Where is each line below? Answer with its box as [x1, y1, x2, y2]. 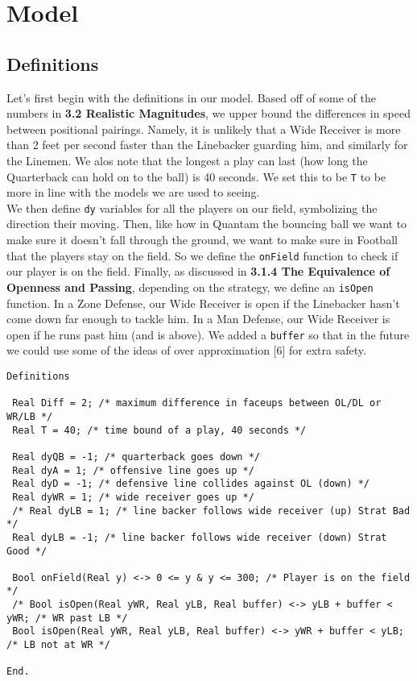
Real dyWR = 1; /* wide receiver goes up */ [12, 491, 254, 503]
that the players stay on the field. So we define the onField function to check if [6, 247, 398, 264]
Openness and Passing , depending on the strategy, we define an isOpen [6, 278, 374, 295]
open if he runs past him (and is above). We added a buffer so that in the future [6, 326, 410, 343]
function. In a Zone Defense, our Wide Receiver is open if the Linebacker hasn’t [6, 294, 400, 311]
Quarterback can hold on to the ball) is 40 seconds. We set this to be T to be [6, 168, 386, 185]
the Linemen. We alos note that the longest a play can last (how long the [6, 152, 368, 168]
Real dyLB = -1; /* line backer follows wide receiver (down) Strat [12, 531, 387, 543]
